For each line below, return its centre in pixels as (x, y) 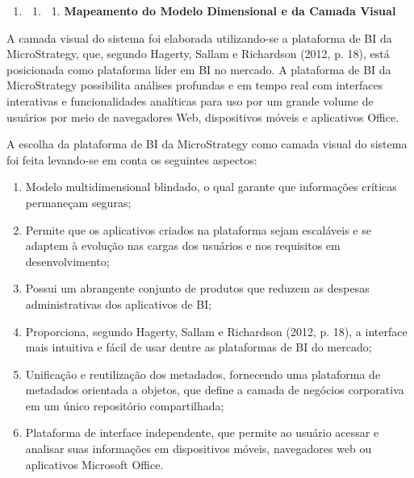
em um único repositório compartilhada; (125, 405)
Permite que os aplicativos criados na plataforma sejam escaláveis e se (198, 229)
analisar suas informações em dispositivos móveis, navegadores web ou (199, 449)
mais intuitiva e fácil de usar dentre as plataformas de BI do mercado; (199, 347)
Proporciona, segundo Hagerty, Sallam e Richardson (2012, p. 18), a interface (216, 331)
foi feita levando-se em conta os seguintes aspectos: (132, 159)
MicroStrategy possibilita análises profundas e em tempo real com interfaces (195, 85)
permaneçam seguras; (78, 202)
